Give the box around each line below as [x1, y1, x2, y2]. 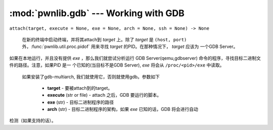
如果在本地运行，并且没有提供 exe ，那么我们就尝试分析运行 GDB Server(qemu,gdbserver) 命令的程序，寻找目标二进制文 [9, 55, 261, 61]
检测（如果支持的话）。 [9, 117, 56, 123]
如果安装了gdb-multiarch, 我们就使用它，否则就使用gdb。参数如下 [22, 74, 160, 80]
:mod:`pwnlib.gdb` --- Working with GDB [9, 8, 185, 19]
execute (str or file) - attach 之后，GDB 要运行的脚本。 [47, 92, 162, 98]
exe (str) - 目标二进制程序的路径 [47, 99, 114, 105]
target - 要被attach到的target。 [47, 85, 113, 91]
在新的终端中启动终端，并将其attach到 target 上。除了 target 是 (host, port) [22, 36, 187, 42]
